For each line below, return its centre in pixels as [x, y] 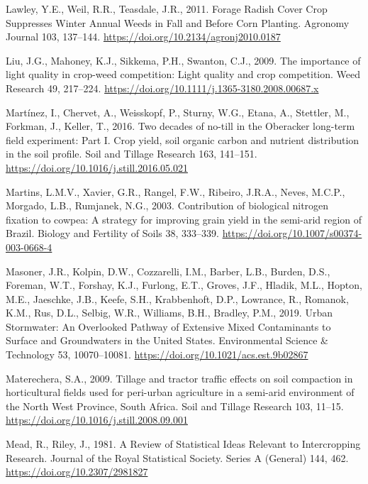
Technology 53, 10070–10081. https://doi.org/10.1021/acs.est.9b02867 [157, 354]
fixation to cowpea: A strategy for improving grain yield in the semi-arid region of [184, 219]
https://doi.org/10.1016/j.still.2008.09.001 [97, 420]
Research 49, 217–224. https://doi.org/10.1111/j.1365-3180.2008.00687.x [162, 88]
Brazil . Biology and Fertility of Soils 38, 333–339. [112, 233]
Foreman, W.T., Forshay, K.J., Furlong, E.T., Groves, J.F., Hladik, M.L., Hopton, [184, 285]
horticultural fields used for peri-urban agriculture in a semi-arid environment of [180, 392]
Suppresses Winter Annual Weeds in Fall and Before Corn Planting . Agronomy [178, 22]
